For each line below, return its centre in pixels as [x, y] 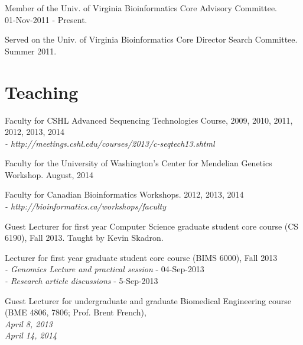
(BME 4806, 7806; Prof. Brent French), [76, 312]
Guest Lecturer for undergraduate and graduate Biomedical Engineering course [148, 300]
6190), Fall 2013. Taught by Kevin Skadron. [84, 238]
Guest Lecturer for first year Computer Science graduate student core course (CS [152, 226]
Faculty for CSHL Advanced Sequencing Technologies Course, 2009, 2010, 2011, [149, 120]
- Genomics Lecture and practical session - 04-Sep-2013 [105, 269]
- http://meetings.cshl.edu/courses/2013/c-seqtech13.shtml [110, 143]
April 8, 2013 [29, 323]
